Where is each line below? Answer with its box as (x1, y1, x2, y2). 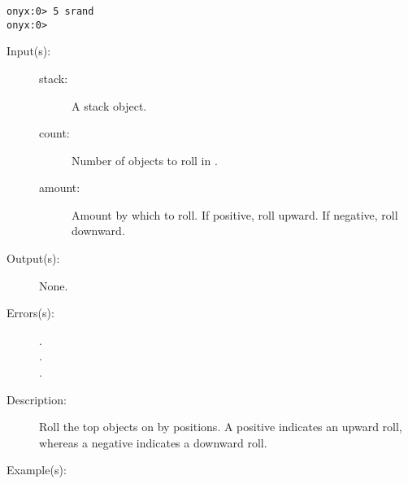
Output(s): (7, 250, 60, 267)
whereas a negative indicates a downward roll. (39, 434, 267, 451)
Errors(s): (7, 304, 54, 321)
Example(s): (7, 461, 67, 478)
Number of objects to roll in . (72, 151, 218, 168)
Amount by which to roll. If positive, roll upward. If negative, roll (72, 206, 398, 223)
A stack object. (72, 97, 147, 114)
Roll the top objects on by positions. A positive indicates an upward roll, (39, 418, 402, 435)
